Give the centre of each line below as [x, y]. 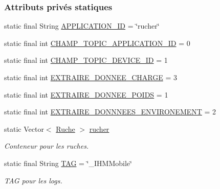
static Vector [24, 128]
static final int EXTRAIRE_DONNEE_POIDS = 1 [86, 94]
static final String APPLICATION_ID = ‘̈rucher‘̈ [82, 26]
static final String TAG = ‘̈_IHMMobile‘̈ [68, 163]
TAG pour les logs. [33, 180]
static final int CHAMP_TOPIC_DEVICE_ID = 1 [86, 60]
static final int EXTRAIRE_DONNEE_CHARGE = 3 [91, 77]
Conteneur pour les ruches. [47, 146]
